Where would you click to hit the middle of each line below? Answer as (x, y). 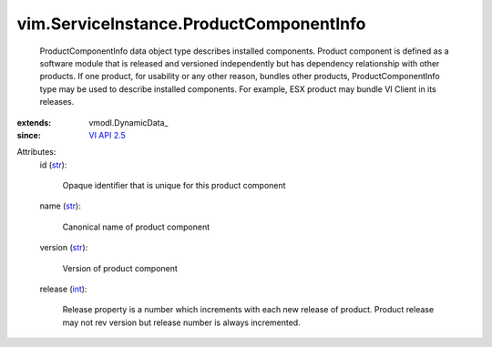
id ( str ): (53, 165)
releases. (57, 102)
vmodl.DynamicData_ (128, 122)
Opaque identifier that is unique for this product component (174, 186)
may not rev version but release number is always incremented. (181, 322)
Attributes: (36, 152)
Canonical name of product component (136, 227)
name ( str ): (60, 206)
